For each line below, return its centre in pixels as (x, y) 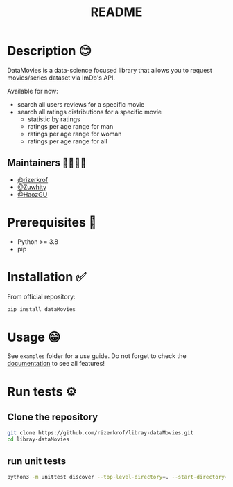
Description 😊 (50, 51)
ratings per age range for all (67, 141)
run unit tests (37, 461)
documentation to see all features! (56, 364)
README (116, 12)
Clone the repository (53, 417)
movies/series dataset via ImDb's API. (61, 78)
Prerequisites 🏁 (52, 222)
